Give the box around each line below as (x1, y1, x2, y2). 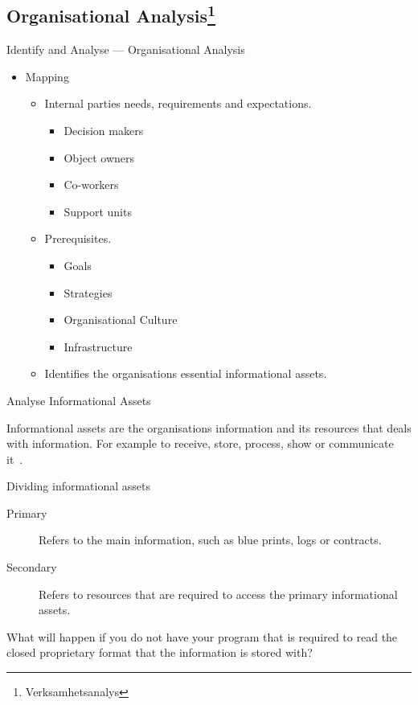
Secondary (6, 559, 57, 576)
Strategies (64, 284, 113, 301)
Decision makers (64, 121, 144, 138)
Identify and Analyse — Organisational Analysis (6, 41, 245, 58)
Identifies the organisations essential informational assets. (44, 365, 327, 382)
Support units (64, 203, 132, 219)
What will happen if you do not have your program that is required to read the (6, 628, 398, 645)
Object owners (64, 149, 135, 166)
